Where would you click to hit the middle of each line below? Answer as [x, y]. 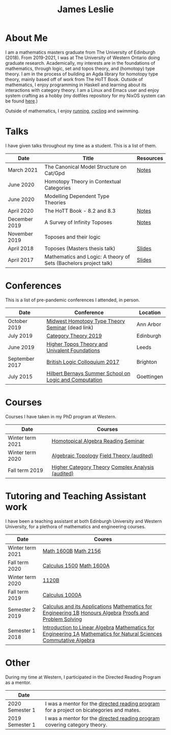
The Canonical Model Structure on [85, 167]
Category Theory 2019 [74, 336]
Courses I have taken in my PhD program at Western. [61, 416]
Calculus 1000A [62, 595]
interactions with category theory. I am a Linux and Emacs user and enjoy [82, 90]
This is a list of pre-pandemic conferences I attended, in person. [73, 300]
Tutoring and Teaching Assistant [76, 496]
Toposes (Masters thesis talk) [80, 248]
